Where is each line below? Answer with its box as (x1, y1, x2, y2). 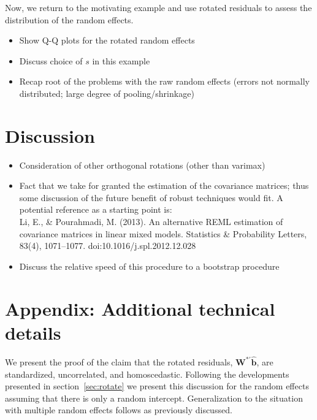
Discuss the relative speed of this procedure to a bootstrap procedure (19, 259, 280, 272)
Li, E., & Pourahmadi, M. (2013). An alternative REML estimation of (19, 215, 283, 228)
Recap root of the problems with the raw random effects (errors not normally (19, 75, 310, 88)
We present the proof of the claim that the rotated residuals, (5, 355, 233, 368)
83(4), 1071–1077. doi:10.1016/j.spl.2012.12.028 (19, 239, 196, 252)
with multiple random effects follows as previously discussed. (5, 403, 232, 416)
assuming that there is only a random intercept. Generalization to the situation (5, 391, 303, 404)
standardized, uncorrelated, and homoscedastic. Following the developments (5, 367, 289, 380)
